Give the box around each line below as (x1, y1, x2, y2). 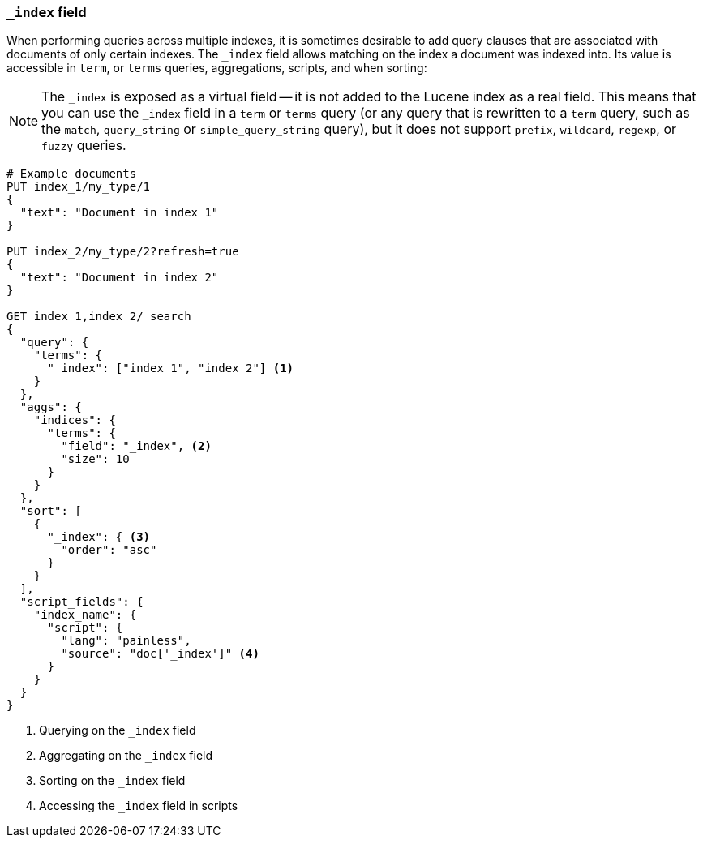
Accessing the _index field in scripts (39, 799, 238, 813)
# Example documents (6, 167, 137, 181)
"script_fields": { (19, 595, 144, 609)
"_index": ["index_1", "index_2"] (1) (47, 362, 294, 375)
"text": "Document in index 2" (19, 271, 219, 285)
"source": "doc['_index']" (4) (61, 647, 259, 661)
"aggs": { (19, 401, 82, 414)
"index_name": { (33, 608, 137, 622)
